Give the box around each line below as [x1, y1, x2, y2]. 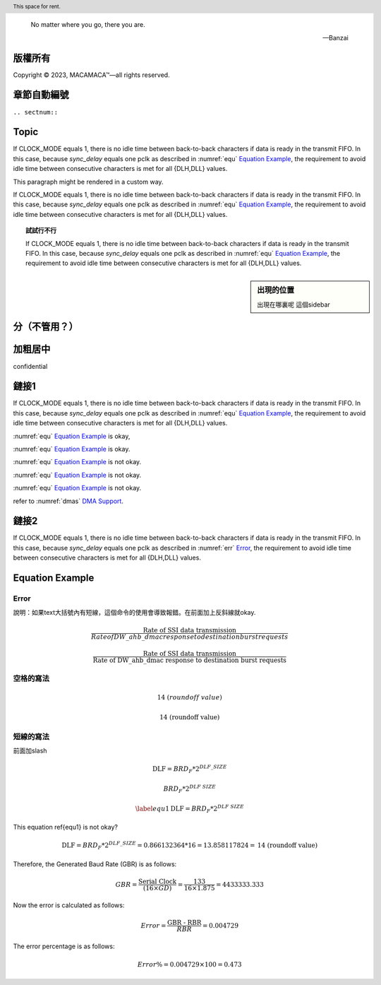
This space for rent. [13, 3, 61, 10]
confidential [13, 362, 48, 370]
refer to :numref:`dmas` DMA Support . [13, 497, 123, 505]
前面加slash [13, 746, 47, 755]
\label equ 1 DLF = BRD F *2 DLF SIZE [135, 803, 244, 814]
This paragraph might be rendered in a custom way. [13, 177, 164, 186]
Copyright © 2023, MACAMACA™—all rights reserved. [13, 71, 170, 79]
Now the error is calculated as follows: [13, 901, 125, 909]
